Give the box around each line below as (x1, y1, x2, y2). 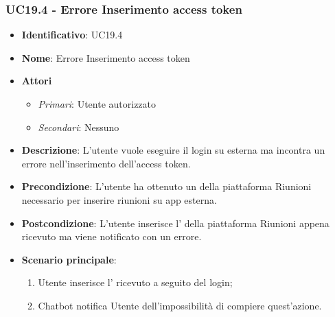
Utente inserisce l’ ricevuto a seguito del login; (38, 275, 233, 290)
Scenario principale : (21, 252, 117, 266)
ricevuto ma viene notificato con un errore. (21, 229, 202, 244)
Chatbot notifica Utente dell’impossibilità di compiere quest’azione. (38, 298, 322, 312)
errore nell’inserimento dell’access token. (21, 156, 191, 170)
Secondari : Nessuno (38, 119, 119, 134)
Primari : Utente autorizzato (38, 97, 157, 110)
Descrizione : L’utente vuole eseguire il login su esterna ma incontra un (21, 143, 325, 157)
